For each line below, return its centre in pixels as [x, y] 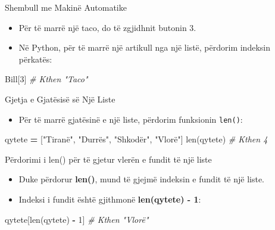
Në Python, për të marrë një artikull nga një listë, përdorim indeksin [144, 47]
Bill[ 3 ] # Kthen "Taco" [46, 79]
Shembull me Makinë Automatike [66, 7]
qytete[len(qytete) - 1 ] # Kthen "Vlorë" [77, 219]
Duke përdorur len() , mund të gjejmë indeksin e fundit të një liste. [141, 179]
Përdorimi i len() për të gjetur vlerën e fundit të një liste [108, 159]
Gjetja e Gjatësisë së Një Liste [60, 99]
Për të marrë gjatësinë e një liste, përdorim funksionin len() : [131, 119]
